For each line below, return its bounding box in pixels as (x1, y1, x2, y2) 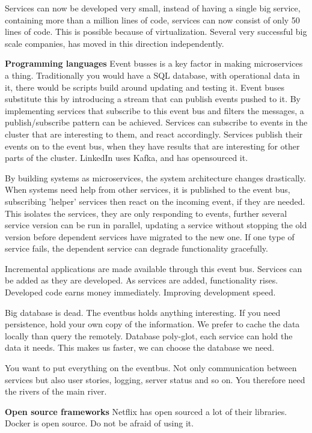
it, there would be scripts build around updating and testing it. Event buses (5, 80, 285, 93)
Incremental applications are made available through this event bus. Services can (5, 262, 302, 274)
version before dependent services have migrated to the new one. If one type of (5, 230, 295, 243)
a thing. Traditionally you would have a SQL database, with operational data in (5, 68, 300, 81)
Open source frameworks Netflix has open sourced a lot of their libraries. (5, 405, 287, 417)
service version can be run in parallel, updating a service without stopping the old (5, 219, 307, 231)
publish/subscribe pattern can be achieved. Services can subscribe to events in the (5, 116, 308, 129)
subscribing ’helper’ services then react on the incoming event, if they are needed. (5, 195, 305, 207)
